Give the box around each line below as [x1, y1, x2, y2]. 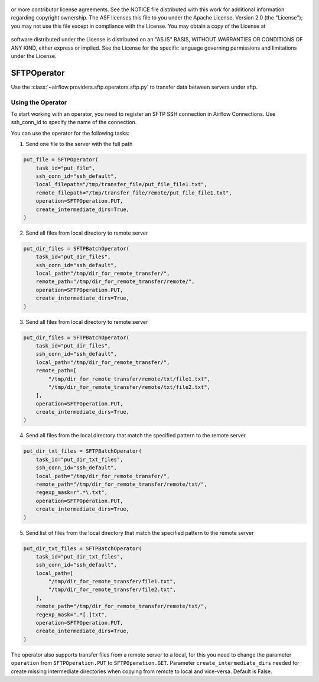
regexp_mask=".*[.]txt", [35, 611, 108, 618]
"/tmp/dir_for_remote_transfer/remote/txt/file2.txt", [48, 384, 211, 390]
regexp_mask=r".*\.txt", [35, 489, 108, 496]
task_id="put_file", [35, 164, 96, 171]
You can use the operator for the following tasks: [11, 129, 130, 137]
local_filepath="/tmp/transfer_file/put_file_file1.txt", [35, 181, 207, 188]
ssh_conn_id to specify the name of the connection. [11, 119, 137, 126]
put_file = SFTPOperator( [23, 157, 99, 163]
